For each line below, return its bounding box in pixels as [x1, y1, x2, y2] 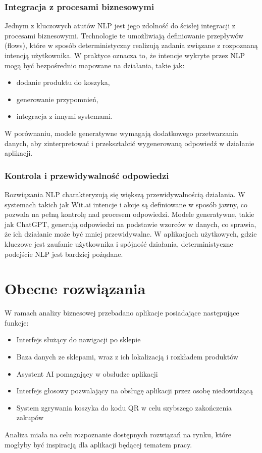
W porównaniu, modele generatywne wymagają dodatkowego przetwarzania [5, 127, 238, 138]
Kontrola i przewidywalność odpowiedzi [5, 169, 169, 182]
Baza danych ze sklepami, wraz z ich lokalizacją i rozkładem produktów [16, 351, 238, 362]
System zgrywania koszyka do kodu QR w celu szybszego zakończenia [16, 402, 232, 413]
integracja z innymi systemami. [16, 111, 113, 121]
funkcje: [5, 317, 29, 328]
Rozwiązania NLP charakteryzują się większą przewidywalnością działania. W [5, 189, 245, 199]
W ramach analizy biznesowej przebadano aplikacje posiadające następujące [5, 307, 239, 318]
